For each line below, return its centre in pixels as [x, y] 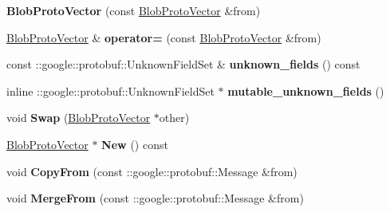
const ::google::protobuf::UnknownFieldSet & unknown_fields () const [183, 64]
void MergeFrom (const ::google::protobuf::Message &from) [155, 198]
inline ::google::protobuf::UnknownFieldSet [110, 90]
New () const [135, 144]
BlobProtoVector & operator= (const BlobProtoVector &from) [164, 37]
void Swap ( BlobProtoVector [79, 118]
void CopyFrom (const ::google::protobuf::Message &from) [152, 171]
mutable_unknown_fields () [306, 90]
